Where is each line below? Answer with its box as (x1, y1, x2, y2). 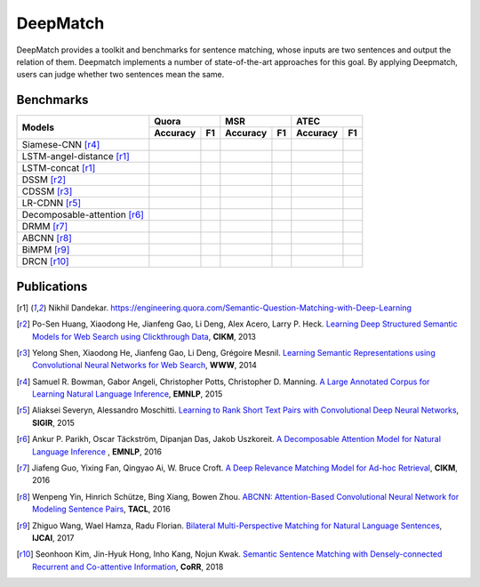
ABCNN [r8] (21, 232, 73, 245)
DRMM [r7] (21, 221, 68, 233)
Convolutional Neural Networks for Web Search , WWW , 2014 (32, 360, 258, 371)
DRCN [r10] (21, 255, 70, 268)
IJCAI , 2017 (32, 533, 75, 543)
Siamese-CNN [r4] (21, 139, 100, 151)
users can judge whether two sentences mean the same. (16, 69, 225, 80)
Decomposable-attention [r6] (21, 209, 144, 221)
